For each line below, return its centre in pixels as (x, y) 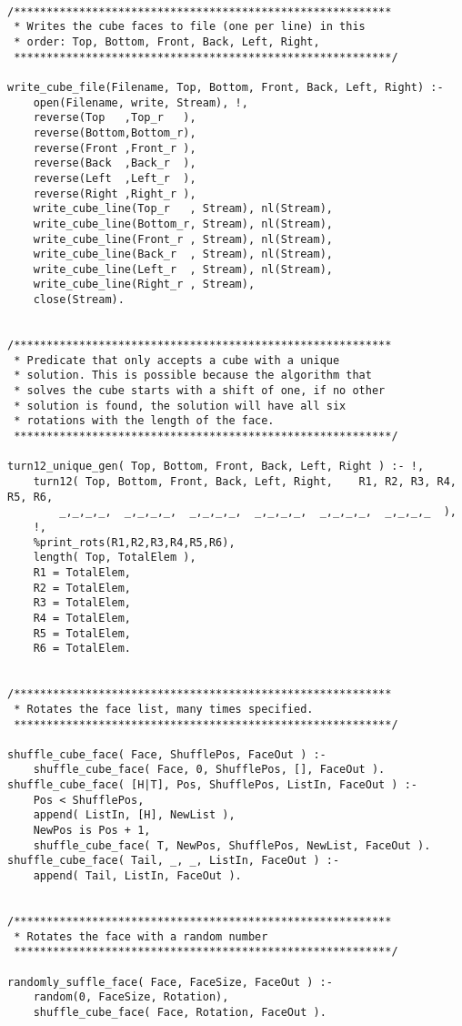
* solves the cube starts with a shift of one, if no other (200, 391)
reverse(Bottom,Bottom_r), (115, 132)
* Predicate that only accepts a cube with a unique (177, 360)
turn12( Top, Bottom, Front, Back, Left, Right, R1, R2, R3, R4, (245, 482)
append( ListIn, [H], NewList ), (134, 815)
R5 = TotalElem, (82, 633)
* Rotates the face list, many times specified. (164, 709)
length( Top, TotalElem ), (115, 558)
